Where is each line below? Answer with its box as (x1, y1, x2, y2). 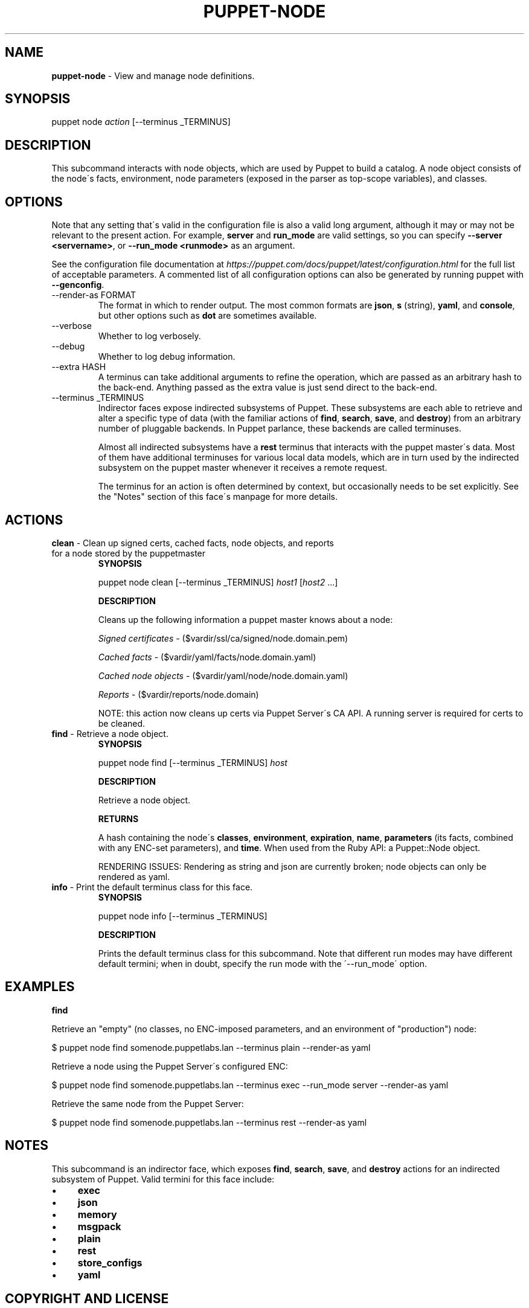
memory (77, 1208, 117, 1220)
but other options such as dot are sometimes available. (98, 310, 317, 321)
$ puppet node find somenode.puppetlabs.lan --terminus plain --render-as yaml (51, 1042, 371, 1053)
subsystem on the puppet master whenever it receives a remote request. (98, 462, 388, 473)
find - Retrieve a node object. (51, 728, 168, 739)
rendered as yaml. (98, 871, 170, 882)
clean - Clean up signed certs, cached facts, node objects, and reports (51, 537, 334, 548)
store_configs (77, 1256, 143, 1269)
